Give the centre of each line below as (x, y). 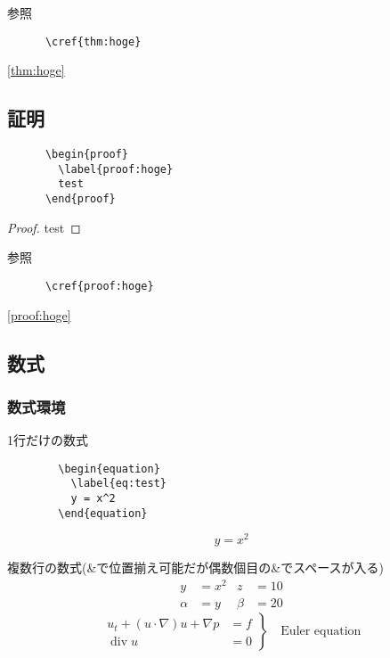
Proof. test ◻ (44, 227)
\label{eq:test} (118, 484)
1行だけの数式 (48, 440)
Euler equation (321, 632)
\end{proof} (80, 199)
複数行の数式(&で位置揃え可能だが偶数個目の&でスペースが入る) (195, 568)
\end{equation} (103, 513)
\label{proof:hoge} (116, 169)
